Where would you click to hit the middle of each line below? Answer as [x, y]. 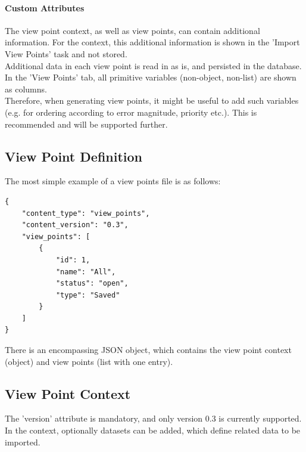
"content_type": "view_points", [86, 213]
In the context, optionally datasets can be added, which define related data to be [153, 430]
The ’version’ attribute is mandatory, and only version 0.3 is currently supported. [153, 418]
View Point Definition [74, 156]
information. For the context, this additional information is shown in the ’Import [152, 42]
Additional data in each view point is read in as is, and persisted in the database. [153, 65]
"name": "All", [86, 272]
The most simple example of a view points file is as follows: [113, 181]
